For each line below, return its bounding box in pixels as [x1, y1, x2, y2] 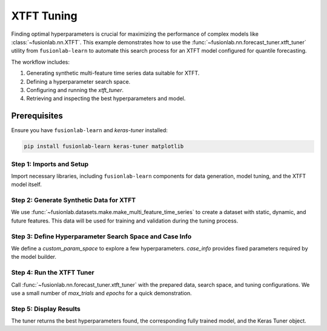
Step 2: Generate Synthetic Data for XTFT [11, 196, 136, 204]
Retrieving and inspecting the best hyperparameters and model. [26, 95, 186, 102]
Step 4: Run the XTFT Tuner [11, 269, 94, 277]
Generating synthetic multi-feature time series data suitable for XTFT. [26, 70, 200, 77]
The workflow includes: [11, 58, 70, 65]
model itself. [11, 181, 42, 188]
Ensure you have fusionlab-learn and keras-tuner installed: [11, 127, 168, 134]
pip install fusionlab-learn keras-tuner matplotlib [24, 143, 184, 150]
